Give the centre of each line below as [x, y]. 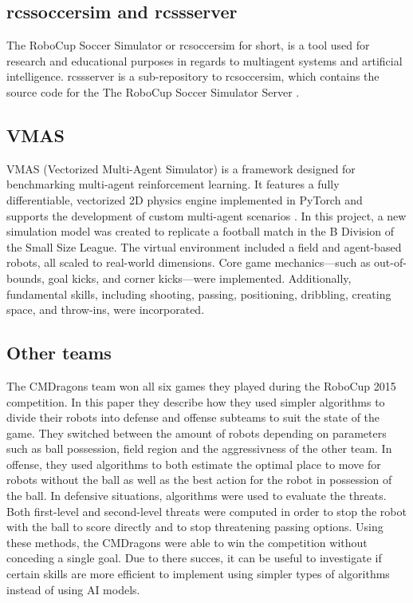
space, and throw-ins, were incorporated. [106, 309]
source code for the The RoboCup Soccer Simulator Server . [153, 91]
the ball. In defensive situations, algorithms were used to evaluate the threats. [197, 496]
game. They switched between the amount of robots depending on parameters [197, 432]
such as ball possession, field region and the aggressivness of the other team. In [199, 448]
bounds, [26, 278]
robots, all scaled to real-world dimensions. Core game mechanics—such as [189, 262]
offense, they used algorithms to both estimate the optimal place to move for [194, 464]
